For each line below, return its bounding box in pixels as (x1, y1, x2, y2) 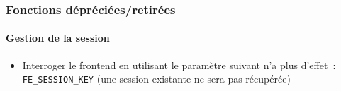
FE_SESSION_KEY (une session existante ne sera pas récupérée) (22, 71, 291, 86)
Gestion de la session (6, 30, 110, 45)
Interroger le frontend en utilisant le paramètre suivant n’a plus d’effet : (22, 57, 336, 72)
